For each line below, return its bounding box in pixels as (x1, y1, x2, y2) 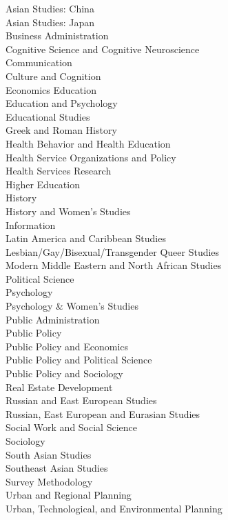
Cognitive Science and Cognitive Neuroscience (6, 41, 200, 56)
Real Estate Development (6, 379, 113, 394)
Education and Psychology (6, 96, 118, 110)
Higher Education (6, 177, 80, 191)
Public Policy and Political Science (6, 352, 152, 367)
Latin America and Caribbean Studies (6, 231, 166, 246)
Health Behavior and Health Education (6, 136, 171, 150)
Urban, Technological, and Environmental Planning (6, 501, 222, 515)
